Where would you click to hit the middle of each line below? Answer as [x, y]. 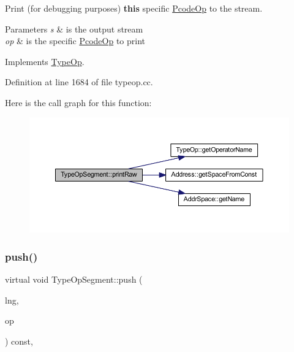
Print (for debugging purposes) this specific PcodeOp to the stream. [134, 8]
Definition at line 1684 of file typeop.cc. [79, 82]
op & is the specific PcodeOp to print [75, 41]
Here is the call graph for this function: [78, 102]
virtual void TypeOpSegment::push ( [74, 279]
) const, [19, 341]
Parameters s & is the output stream [74, 29]
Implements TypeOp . [45, 61]
